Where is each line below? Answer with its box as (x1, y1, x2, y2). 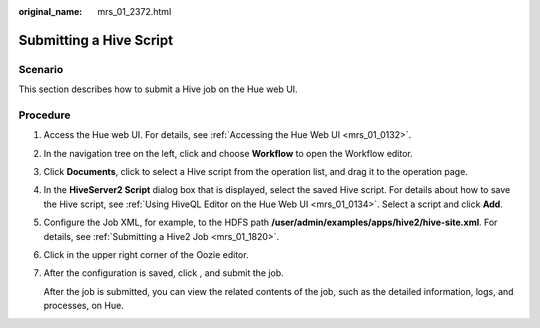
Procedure (18, 108, 71, 122)
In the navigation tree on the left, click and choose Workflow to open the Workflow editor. (43, 147, 414, 159)
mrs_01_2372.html (97, 6, 172, 17)
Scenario (18, 62, 64, 76)
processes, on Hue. (43, 300, 124, 312)
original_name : (18, 6, 83, 17)
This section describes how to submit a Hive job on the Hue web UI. (18, 83, 299, 95)
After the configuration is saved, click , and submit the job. (43, 267, 284, 279)
